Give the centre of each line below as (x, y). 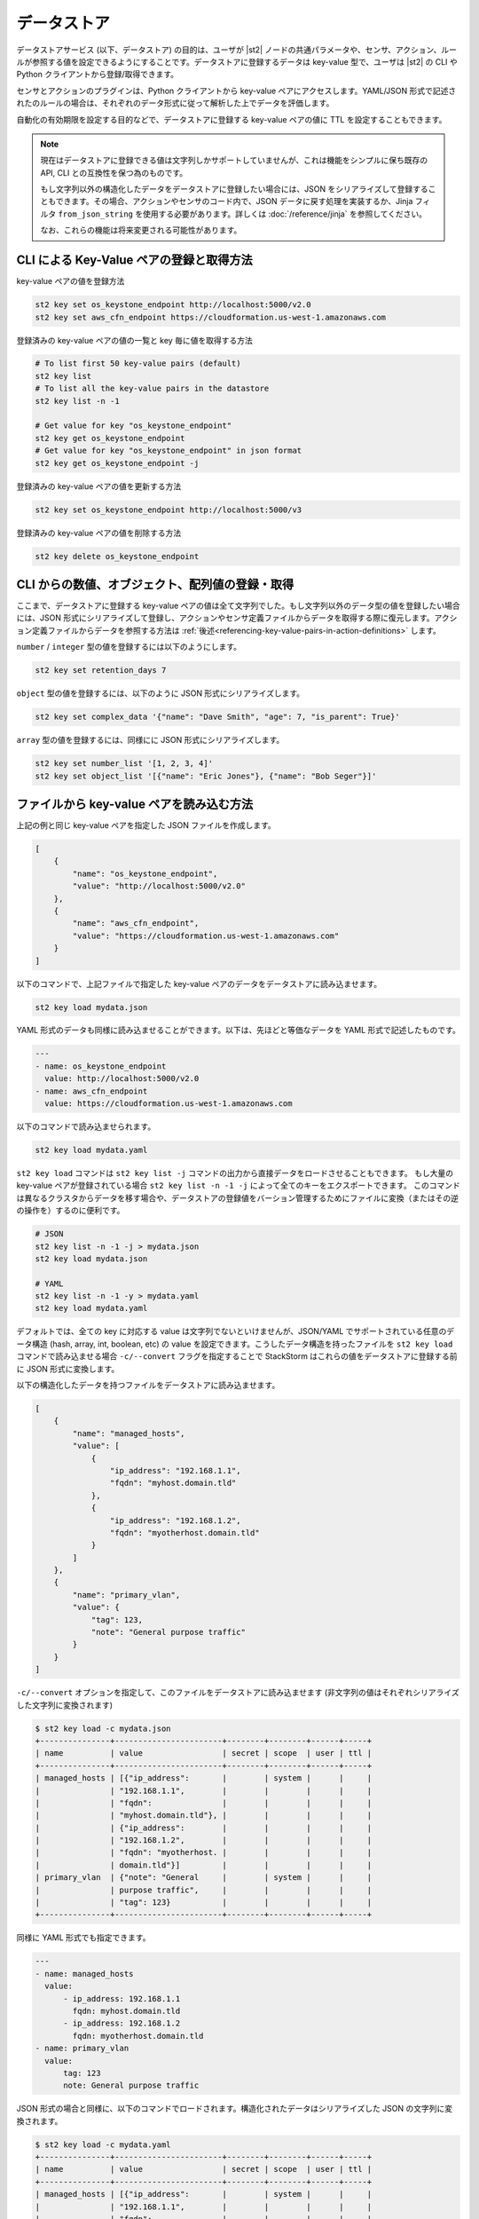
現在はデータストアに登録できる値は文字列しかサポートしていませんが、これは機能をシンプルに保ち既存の (234, 161)
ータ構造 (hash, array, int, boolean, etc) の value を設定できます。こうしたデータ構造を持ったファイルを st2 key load (235, 1344)
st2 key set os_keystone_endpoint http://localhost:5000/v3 (169, 509)
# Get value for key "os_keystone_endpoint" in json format (169, 451)
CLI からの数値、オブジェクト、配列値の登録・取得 (155, 584)
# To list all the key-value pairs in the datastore (152, 389)
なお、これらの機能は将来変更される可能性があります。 (141, 230)
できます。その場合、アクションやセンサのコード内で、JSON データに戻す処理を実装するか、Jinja (234, 201)
